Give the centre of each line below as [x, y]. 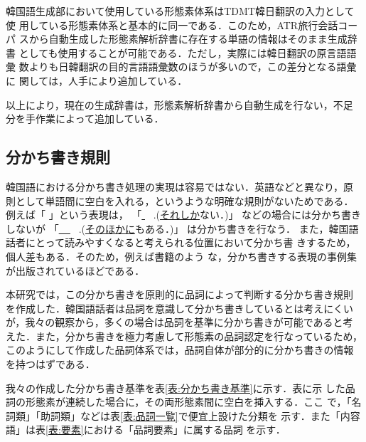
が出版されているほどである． [75, 270]
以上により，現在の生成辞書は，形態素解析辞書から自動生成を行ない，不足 [179, 104]
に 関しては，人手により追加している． [97, 80]
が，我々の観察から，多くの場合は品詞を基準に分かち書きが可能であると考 [179, 322]
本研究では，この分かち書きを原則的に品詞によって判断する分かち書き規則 [179, 294]
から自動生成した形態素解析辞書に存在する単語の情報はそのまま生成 [188, 39]
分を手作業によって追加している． [85, 119]
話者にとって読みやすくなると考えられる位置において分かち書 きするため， [181, 242]
